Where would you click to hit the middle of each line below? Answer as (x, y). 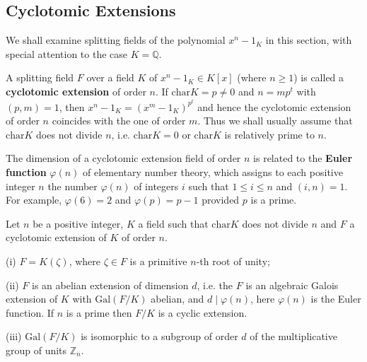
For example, (34, 200)
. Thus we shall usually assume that (275, 121)
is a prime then (99, 312)
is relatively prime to (269, 134)
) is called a (319, 77)
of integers (156, 186)
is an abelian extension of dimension (110, 285)
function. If (30, 312)
